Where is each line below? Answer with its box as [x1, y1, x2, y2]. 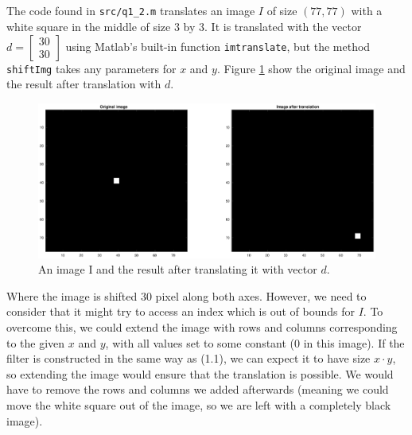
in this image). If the [303, 334, 405, 351]
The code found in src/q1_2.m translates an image [6, 2, 255, 19]
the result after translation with [6, 76, 161, 92]
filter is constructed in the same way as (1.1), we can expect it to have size [6, 350, 371, 367]
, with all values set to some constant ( [105, 334, 295, 351]
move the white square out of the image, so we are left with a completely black [6, 397, 391, 414]
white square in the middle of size [6, 18, 171, 35]
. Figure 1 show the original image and [216, 60, 406, 76]
